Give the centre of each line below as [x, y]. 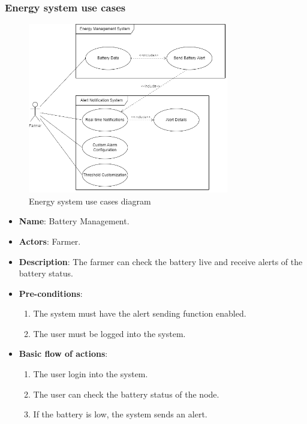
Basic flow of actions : [63, 354]
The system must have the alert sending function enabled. [140, 313]
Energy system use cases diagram [90, 201]
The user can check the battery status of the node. [126, 394]
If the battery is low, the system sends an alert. [120, 414]
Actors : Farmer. [50, 241]
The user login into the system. [91, 374]
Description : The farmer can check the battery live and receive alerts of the [161, 261]
